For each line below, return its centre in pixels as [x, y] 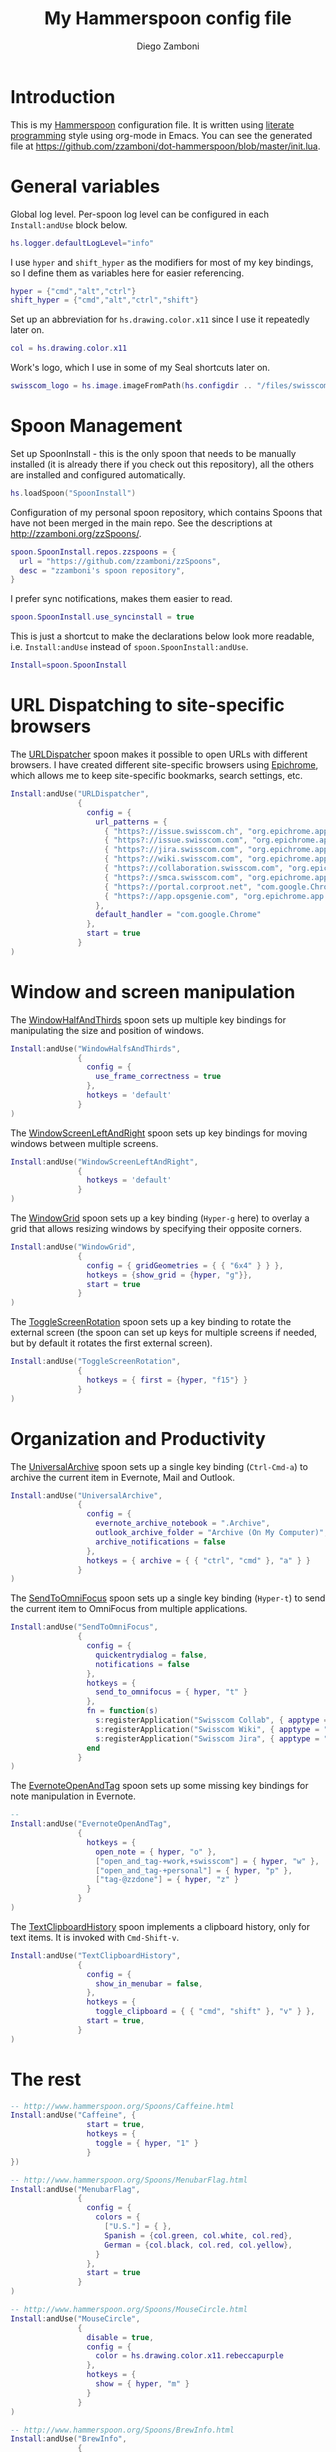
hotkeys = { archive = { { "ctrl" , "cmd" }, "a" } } [198, 1560]
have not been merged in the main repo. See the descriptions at [141, 523]
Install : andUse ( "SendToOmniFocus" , [84, 1627]
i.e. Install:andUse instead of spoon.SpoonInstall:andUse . [129, 647]
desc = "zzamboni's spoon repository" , [102, 570]
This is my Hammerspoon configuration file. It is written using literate [152, 124]
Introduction [63, 96]
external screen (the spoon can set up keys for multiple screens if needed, [164, 1333]
